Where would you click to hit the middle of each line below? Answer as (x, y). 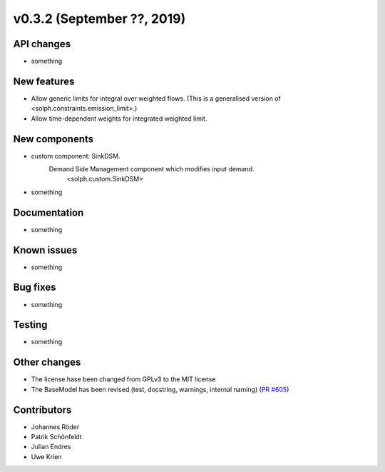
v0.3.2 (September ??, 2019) (99, 19)
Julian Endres (51, 447)
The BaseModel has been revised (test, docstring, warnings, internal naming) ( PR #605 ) (160, 389)
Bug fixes (35, 287)
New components (53, 139)
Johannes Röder (55, 427)
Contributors (42, 410)
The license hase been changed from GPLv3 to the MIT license (124, 379)
